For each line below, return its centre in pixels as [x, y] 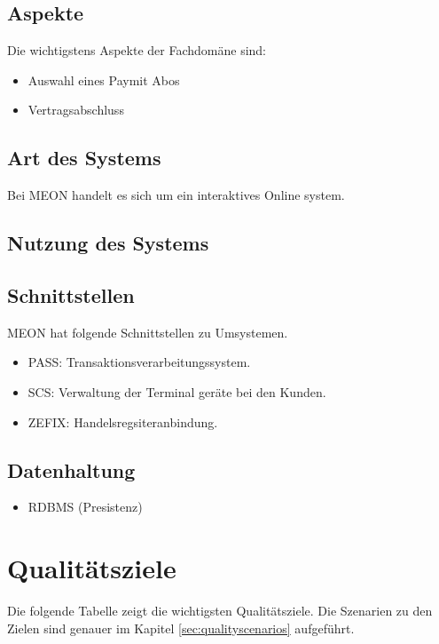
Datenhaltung [71, 469]
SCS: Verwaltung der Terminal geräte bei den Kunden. [177, 391]
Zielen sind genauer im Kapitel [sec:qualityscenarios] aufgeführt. [181, 628]
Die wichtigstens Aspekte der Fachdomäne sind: [137, 50]
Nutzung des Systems [108, 243]
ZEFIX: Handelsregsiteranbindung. [123, 421]
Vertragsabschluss [76, 110]
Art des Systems [84, 158]
